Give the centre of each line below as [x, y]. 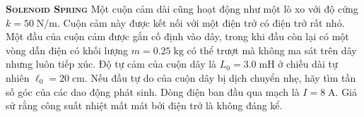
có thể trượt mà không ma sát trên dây [272, 50]
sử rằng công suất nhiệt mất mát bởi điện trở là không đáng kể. [144, 105]
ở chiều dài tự [308, 64]
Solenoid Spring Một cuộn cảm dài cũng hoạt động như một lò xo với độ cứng [182, 8]
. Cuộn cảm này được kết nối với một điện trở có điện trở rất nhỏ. [201, 22]
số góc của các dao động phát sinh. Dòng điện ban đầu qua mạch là [153, 91]
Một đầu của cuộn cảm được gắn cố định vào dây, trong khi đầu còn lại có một [177, 36]
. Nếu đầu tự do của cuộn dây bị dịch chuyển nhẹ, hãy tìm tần [220, 77]
